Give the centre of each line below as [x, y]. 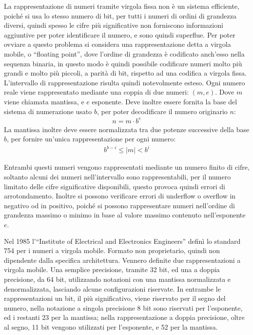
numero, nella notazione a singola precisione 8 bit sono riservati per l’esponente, [123, 307]
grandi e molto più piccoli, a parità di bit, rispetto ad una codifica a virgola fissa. [125, 73]
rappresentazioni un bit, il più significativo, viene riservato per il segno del [115, 298]
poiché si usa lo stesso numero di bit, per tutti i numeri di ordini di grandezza [120, 15]
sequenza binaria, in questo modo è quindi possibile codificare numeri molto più [123, 63]
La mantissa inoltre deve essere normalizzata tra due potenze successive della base [127, 129]
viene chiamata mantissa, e [44, 101]
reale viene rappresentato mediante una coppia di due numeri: [97, 92]
